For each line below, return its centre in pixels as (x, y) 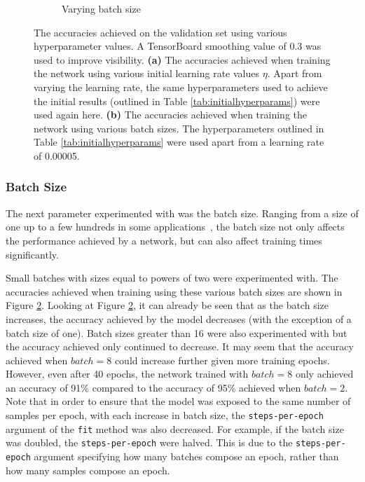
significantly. (32, 254)
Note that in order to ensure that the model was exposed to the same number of (178, 401)
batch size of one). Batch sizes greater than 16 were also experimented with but (177, 332)
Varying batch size (101, 8)
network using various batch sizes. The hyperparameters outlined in (179, 128)
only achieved (324, 374)
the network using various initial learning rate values (147, 73)
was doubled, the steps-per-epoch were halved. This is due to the (149, 442)
